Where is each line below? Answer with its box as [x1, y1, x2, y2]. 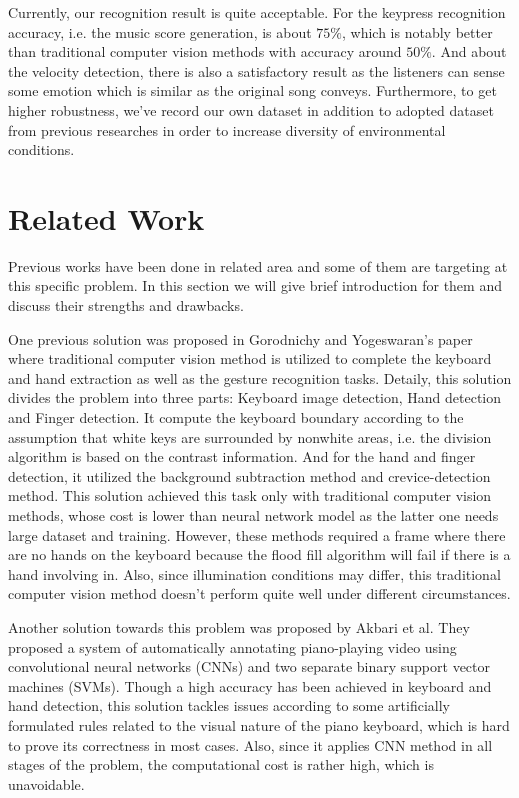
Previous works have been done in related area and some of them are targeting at [8, 255, 508, 276]
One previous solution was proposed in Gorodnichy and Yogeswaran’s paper [8, 328, 473, 349]
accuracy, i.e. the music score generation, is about [8, 21, 312, 42]
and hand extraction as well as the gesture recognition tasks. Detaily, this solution [8, 367, 512, 388]
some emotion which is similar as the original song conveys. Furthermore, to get [8, 80, 497, 101]
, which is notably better [342, 21, 493, 42]
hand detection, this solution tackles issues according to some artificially [8, 695, 450, 716]
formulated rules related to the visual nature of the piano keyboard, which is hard [8, 714, 510, 735]
